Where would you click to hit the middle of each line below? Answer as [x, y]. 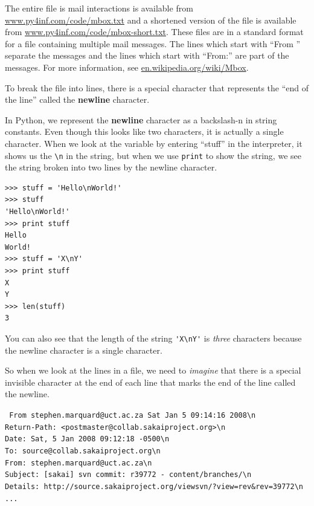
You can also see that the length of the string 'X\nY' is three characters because [153, 338]
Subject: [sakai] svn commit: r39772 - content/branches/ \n [128, 475]
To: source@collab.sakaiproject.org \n [83, 451]
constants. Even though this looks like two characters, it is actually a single [144, 131]
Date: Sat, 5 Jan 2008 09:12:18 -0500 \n [87, 439]
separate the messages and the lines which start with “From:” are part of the [147, 55]
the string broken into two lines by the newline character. [111, 167]
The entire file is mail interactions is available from [99, 8]
